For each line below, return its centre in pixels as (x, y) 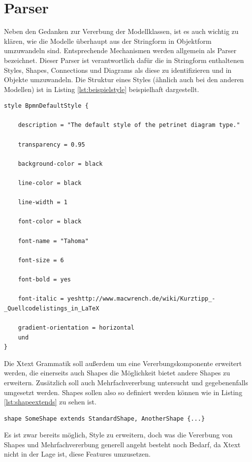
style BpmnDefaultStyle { (46, 106)
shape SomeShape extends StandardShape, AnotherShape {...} (105, 418)
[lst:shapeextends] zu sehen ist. (50, 402)
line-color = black (50, 183)
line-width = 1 (43, 202)
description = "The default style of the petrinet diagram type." (129, 125)
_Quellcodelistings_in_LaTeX (52, 308)
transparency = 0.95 (51, 144)
